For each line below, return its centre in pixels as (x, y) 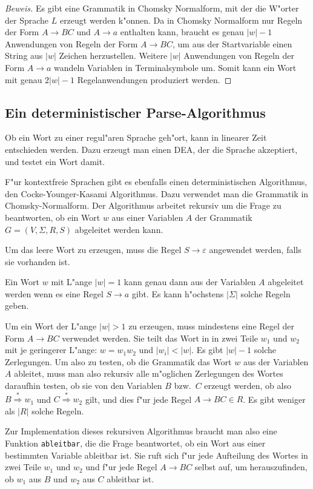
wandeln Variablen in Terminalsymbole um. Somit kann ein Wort (175, 67)
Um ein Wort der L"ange (51, 326)
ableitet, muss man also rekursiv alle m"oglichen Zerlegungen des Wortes (149, 373)
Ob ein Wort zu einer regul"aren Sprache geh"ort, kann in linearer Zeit (136, 137)
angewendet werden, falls (255, 250)
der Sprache (27, 20)
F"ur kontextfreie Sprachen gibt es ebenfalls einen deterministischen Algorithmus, (156, 182)
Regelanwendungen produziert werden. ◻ (154, 79)
